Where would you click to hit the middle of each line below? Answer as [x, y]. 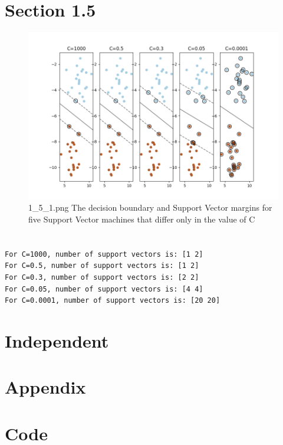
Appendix [45, 387]
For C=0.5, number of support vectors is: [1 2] [102, 266]
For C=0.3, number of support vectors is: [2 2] [102, 277]
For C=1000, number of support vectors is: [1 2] [104, 254]
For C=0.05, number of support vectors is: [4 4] [104, 289]
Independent [57, 340]
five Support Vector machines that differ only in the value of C [142, 219]
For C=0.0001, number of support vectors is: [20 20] [113, 301]
